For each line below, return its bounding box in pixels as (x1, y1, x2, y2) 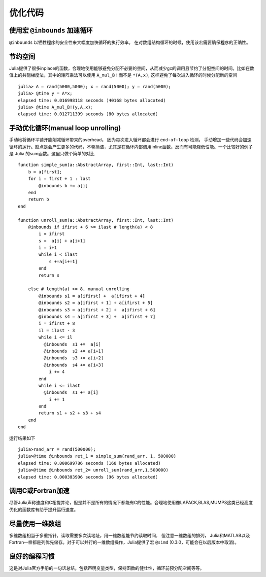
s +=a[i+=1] (49, 259, 78, 264)
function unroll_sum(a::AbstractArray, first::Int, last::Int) (18, 217, 174, 223)
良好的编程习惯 (9, 552, 55, 560)
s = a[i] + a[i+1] (38, 238, 86, 243)
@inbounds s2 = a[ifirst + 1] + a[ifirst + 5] (38, 300, 153, 305)
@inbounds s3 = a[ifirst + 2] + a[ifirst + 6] (38, 307, 156, 312)
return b (28, 197, 49, 202)
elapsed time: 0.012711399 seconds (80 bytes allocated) (18, 111, 159, 117)
